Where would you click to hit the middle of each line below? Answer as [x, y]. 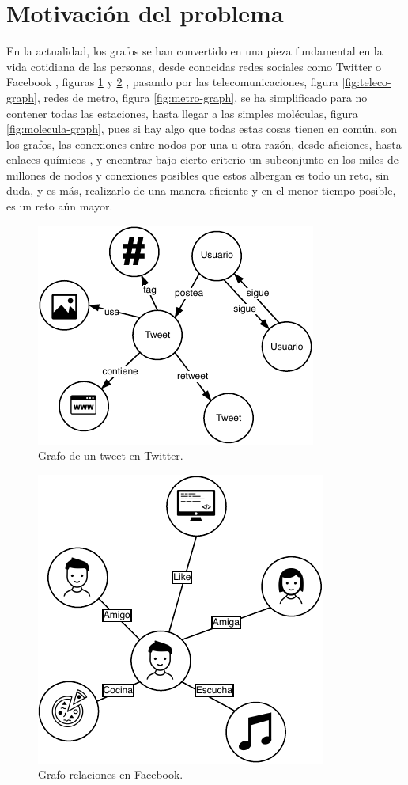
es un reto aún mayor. [60, 206]
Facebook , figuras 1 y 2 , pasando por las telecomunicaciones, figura [172, 82]
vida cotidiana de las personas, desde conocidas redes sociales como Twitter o [194, 66]
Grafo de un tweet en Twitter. [111, 455]
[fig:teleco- [366, 82]
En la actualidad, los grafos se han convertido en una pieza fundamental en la [195, 51]
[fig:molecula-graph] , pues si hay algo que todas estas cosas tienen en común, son [202, 129]
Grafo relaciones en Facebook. [111, 774]
